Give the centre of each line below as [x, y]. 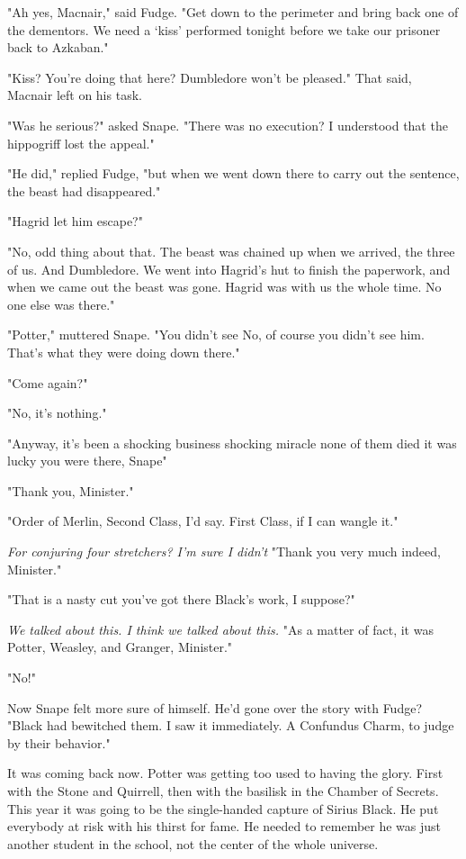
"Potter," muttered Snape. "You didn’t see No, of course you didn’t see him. [216, 335]
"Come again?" [48, 382]
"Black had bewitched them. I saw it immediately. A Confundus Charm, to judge [231, 725]
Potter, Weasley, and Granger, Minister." [120, 647]
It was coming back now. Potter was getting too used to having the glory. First [225, 773]
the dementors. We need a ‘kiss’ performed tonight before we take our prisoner [224, 29]
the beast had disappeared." [84, 190]
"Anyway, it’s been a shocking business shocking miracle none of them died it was [232, 443]
